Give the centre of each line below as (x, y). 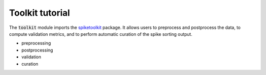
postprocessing (37, 50)
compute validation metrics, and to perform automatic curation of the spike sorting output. (101, 34)
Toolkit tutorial (39, 13)
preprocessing (36, 43)
